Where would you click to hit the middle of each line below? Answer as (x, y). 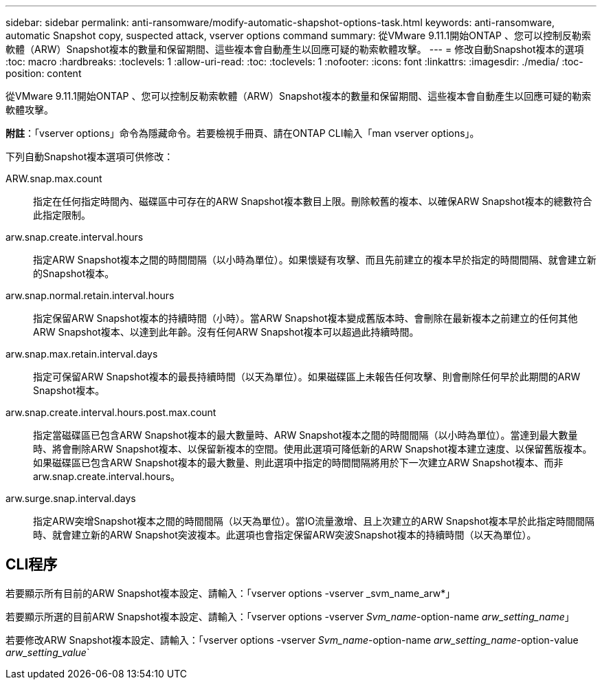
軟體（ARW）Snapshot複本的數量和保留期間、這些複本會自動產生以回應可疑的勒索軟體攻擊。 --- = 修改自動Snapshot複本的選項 (295, 49)
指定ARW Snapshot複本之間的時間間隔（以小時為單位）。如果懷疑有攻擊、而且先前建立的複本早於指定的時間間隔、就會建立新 (315, 260)
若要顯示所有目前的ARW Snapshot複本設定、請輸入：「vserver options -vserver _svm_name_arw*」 (231, 593)
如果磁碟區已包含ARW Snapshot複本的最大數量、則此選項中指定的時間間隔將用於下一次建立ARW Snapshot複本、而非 (298, 463)
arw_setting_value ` (48, 652)
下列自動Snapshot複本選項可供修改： (90, 156)
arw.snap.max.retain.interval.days (82, 354)
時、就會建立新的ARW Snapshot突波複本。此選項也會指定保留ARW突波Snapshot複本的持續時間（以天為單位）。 (285, 535)
